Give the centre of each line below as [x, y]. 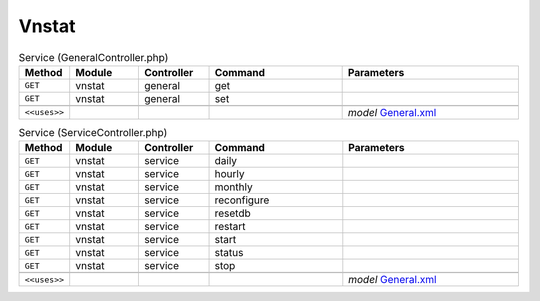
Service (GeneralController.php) [93, 57]
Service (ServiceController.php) [93, 133]
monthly [234, 187]
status [229, 253]
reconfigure [242, 200]
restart [230, 227]
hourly [229, 174]
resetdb [233, 213]
